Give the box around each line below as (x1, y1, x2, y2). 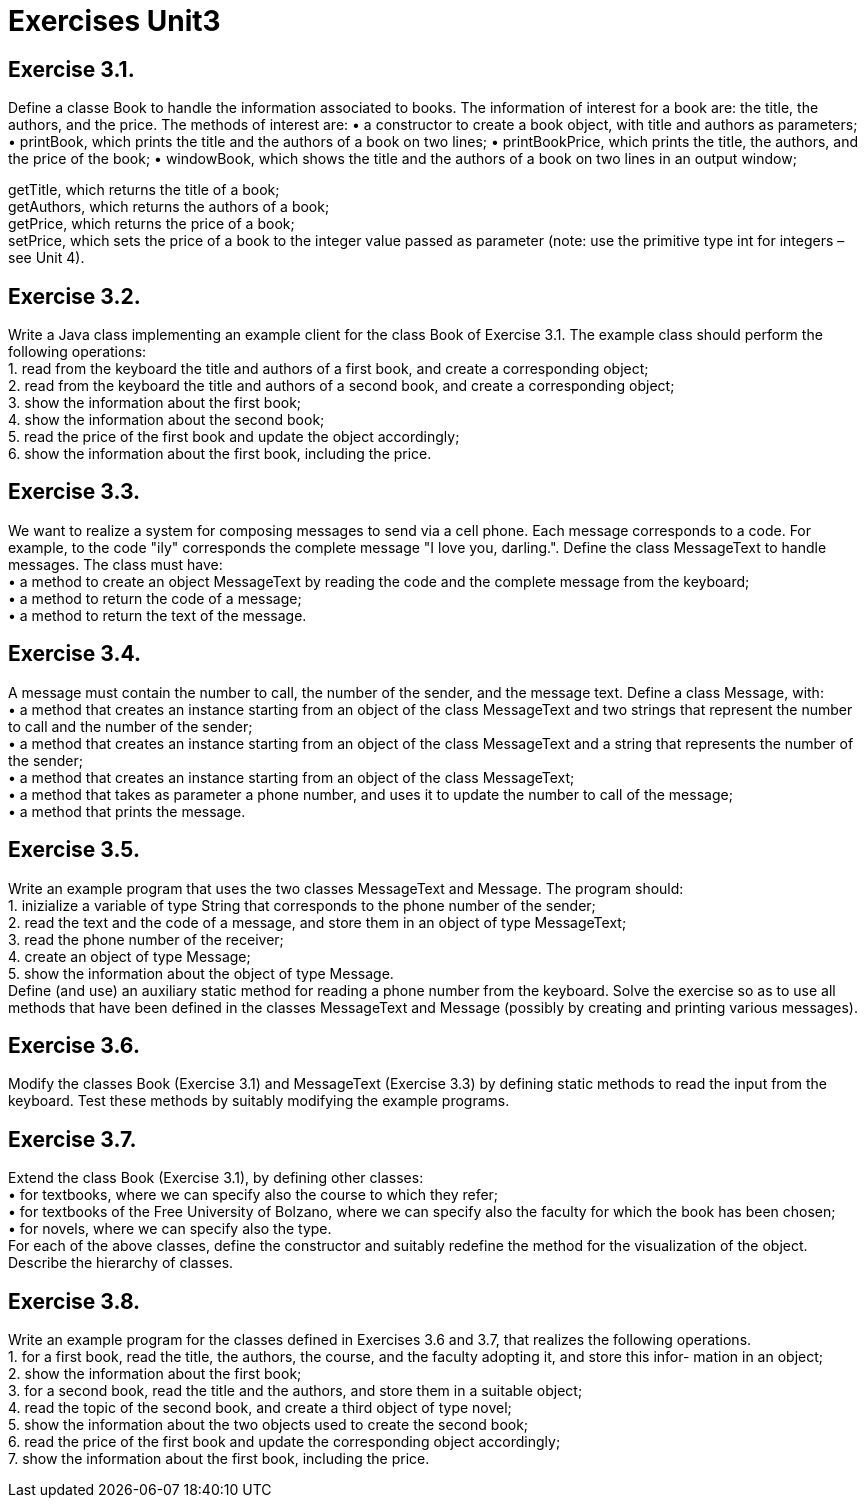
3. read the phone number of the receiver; (8, 930, 284, 948)
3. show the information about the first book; (8, 394, 302, 412)
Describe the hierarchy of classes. (8, 1254, 234, 1272)
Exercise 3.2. (8, 283, 141, 309)
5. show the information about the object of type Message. (8, 964, 394, 982)
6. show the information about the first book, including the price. (8, 445, 432, 463)
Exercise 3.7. (8, 1126, 137, 1152)
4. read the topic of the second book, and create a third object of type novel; (8, 1399, 512, 1417)
